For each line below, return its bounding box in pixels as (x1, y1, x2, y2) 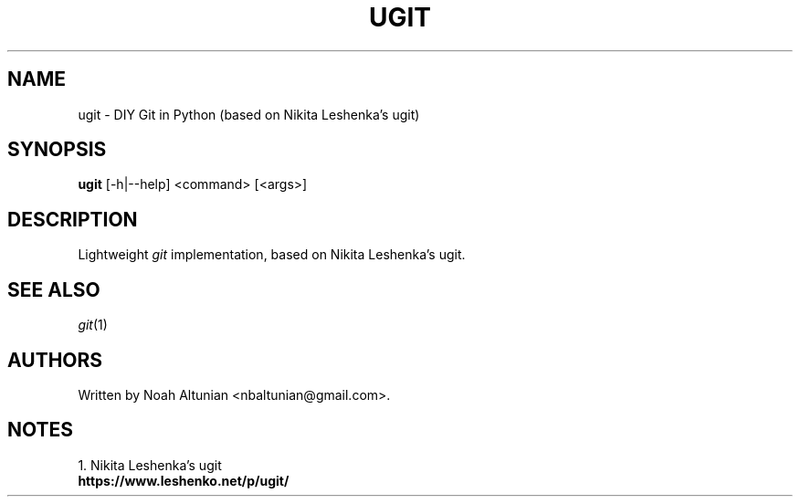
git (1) (78, 317, 108, 333)
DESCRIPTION (7, 207, 138, 231)
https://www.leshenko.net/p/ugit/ (78, 472, 289, 488)
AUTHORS (7, 348, 103, 372)
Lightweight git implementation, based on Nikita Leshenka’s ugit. (78, 247, 466, 263)
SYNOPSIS (7, 138, 107, 162)
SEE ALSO (7, 278, 100, 301)
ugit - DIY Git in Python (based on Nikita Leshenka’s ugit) (78, 106, 420, 122)
